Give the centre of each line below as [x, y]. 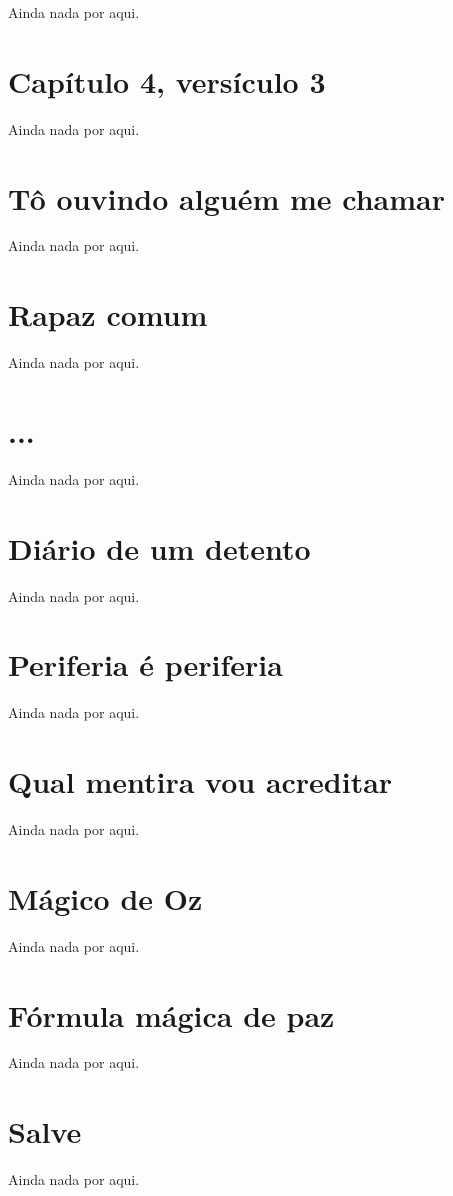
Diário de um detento [159, 547]
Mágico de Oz [105, 897]
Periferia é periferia [145, 664]
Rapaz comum [108, 314]
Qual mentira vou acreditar [200, 781]
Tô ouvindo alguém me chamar [226, 197]
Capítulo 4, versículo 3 [167, 80]
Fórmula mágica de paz [171, 1014]
